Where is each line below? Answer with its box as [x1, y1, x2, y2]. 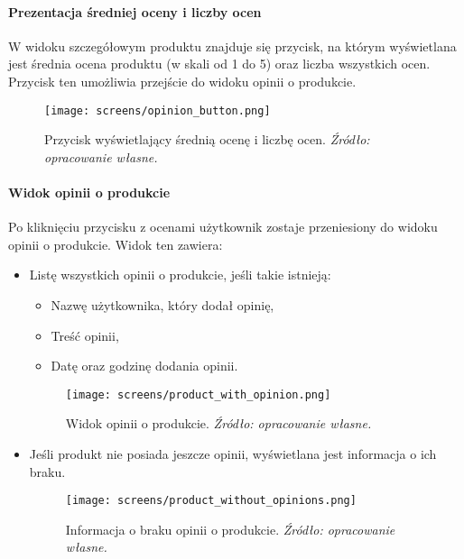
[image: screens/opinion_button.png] [44, 104, 271, 117]
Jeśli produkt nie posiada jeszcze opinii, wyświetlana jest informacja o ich [29, 444, 437, 463]
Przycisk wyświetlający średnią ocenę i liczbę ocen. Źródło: [44, 130, 370, 149]
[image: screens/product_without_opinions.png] [65, 494, 357, 508]
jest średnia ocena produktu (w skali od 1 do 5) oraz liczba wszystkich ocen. [8, 54, 431, 73]
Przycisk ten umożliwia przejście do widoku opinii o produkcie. [8, 71, 357, 90]
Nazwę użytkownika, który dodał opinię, [51, 296, 274, 314]
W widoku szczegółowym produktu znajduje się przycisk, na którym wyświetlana [8, 36, 457, 55]
